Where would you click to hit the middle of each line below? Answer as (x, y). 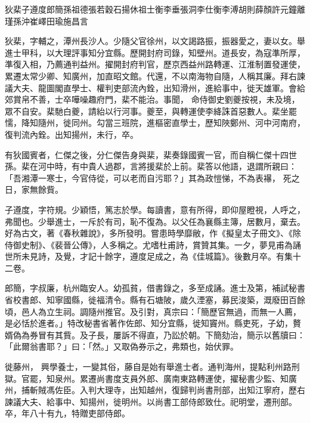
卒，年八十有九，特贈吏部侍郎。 (67, 413)
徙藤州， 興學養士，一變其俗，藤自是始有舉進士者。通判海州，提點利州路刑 (152, 367)
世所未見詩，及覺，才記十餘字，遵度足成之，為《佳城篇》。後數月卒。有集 (149, 256)
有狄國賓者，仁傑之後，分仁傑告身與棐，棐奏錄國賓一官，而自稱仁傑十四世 (151, 154)
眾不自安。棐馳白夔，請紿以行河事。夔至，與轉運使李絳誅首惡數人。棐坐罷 (151, 111)
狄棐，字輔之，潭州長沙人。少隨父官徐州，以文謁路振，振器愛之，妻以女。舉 (155, 41)
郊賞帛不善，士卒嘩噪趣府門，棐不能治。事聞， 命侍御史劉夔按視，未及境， (152, 99)
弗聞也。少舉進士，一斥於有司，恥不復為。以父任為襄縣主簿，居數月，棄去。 (155, 221)
